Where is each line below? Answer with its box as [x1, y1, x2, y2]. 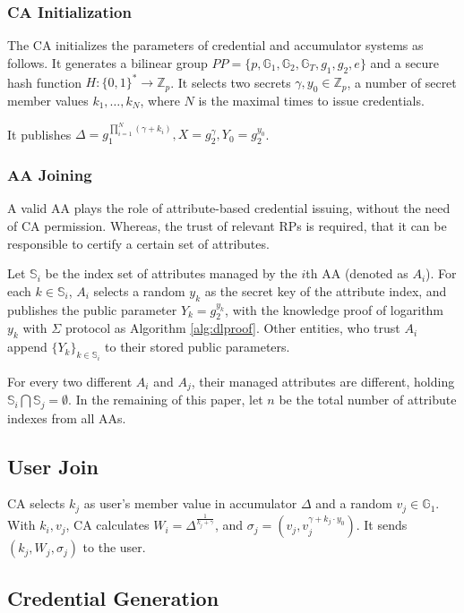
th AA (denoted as [305, 264, 408, 283]
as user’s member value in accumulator [83, 494, 297, 513]
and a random [315, 494, 392, 513]
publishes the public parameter [7, 300, 177, 319]
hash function [7, 72, 82, 91]
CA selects [7, 494, 65, 513]
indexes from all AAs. [7, 408, 126, 427]
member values [7, 90, 89, 109]
